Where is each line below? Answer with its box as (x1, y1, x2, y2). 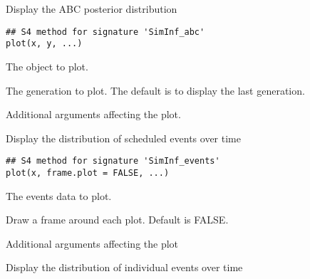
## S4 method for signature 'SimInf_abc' (6, 26, 205, 37)
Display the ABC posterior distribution (6, 1, 177, 16)
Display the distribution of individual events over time (6, 260, 243, 275)
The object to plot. (6, 58, 88, 73)
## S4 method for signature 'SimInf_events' (6, 156, 220, 167)
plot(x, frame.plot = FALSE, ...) (6, 167, 170, 178)
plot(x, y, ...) (6, 38, 83, 49)
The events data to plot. (6, 188, 112, 203)
